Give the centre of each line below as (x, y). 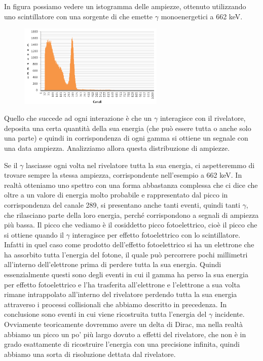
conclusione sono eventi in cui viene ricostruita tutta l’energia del (105, 314)
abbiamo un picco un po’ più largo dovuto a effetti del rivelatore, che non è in (125, 334)
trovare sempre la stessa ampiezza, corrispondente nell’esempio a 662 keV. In (123, 175)
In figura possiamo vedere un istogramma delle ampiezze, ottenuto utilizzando (125, 6)
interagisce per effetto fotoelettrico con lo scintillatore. (156, 234)
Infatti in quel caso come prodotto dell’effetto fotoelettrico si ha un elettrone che (129, 244)
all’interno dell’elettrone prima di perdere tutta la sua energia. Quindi (113, 264)
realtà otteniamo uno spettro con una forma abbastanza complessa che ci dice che (131, 185)
